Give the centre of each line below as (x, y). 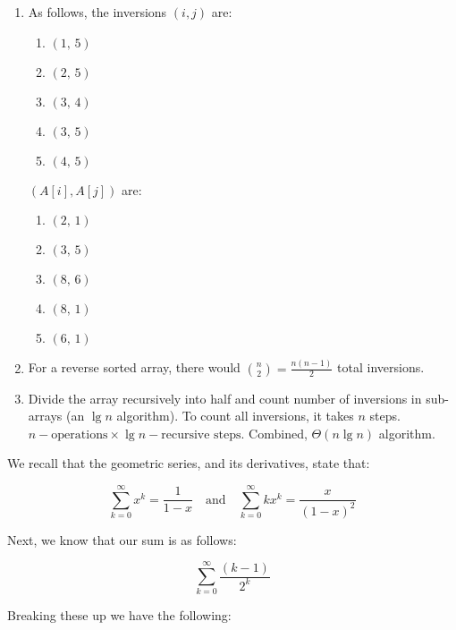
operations (80, 434)
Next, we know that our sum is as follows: (122, 539)
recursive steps (201, 434)
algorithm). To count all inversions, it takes (235, 416)
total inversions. (381, 367)
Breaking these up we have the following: (119, 615)
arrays (45, 416)
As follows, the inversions (97, 12)
